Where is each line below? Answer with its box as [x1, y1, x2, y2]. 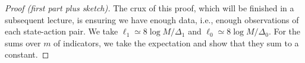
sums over [5, 36, 41, 49]
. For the [268, 25, 301, 37]
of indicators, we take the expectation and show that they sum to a [54, 36, 299, 49]
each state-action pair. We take [5, 25, 118, 37]
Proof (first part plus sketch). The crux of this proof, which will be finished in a [5, 2, 294, 14]
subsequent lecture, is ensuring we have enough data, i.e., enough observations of [5, 13, 299, 26]
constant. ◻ [5, 48, 49, 61]
